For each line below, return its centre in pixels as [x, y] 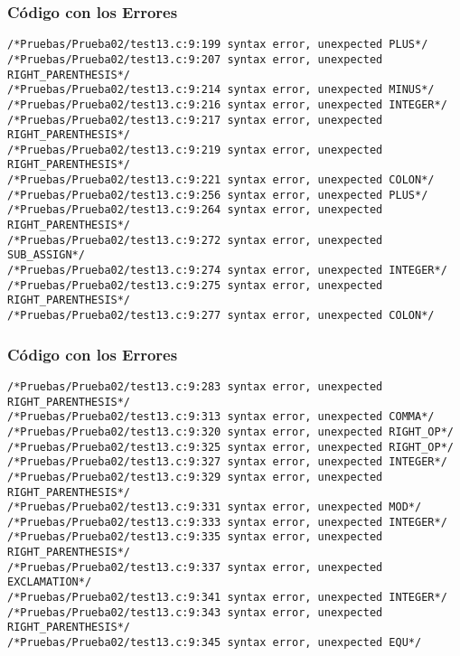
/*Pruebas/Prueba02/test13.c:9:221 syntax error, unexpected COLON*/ [221, 180]
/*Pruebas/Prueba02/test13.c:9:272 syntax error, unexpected [195, 240]
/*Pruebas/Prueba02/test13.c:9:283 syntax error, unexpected [195, 386]
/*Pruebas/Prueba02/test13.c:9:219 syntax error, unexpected [195, 150]
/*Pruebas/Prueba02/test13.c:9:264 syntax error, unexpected [195, 210]
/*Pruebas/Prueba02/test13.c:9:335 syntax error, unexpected [195, 537]
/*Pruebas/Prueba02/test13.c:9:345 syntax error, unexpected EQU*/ [215, 643]
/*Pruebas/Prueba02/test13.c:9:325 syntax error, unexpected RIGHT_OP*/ [230, 447]
